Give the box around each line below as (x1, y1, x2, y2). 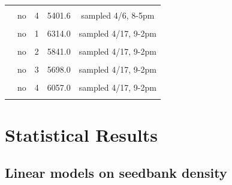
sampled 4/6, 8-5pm (81, 9, 155, 21)
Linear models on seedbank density (5, 163, 227, 182)
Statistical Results (5, 122, 158, 147)
